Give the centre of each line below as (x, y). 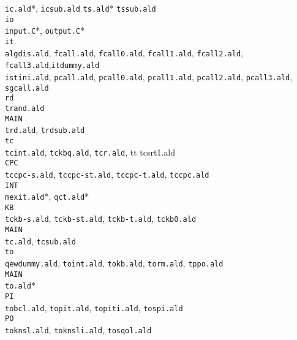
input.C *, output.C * (45, 30)
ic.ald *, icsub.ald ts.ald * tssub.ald (81, 8)
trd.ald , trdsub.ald (45, 130)
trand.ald (25, 108)
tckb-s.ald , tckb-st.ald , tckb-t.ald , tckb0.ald (101, 218)
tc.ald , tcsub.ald (40, 240)
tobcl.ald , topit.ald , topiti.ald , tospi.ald (94, 307)
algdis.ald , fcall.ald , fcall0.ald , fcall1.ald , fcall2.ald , (124, 52)
